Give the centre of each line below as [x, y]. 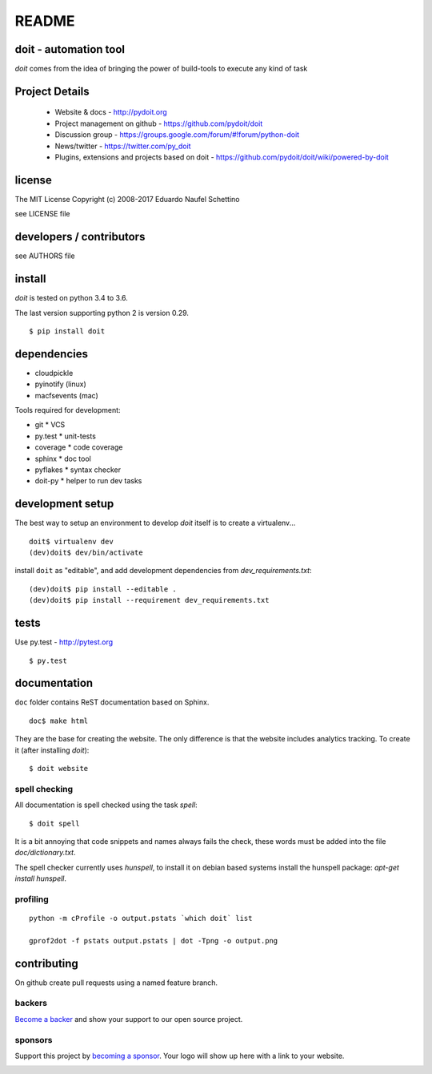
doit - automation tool [70, 49]
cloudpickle [54, 373]
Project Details [52, 91]
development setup [64, 504]
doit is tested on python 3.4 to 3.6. [71, 298]
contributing [47, 963]
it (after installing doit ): [52, 750]
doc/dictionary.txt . [45, 853]
